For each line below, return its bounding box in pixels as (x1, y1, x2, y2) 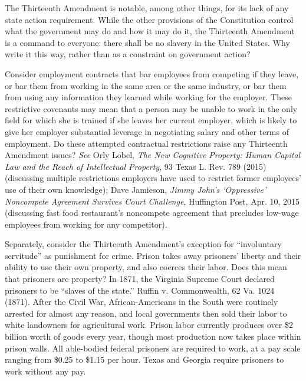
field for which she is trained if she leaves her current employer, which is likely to (5, 114, 297, 126)
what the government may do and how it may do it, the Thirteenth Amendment (5, 25, 295, 37)
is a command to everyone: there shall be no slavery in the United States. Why (5, 36, 290, 48)
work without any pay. (5, 364, 86, 377)
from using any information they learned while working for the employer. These (5, 91, 292, 103)
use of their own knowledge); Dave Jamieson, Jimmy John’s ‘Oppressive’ (5, 183, 266, 195)
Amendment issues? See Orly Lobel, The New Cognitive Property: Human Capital (5, 149, 301, 161)
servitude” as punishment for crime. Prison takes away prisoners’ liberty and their (5, 249, 301, 261)
